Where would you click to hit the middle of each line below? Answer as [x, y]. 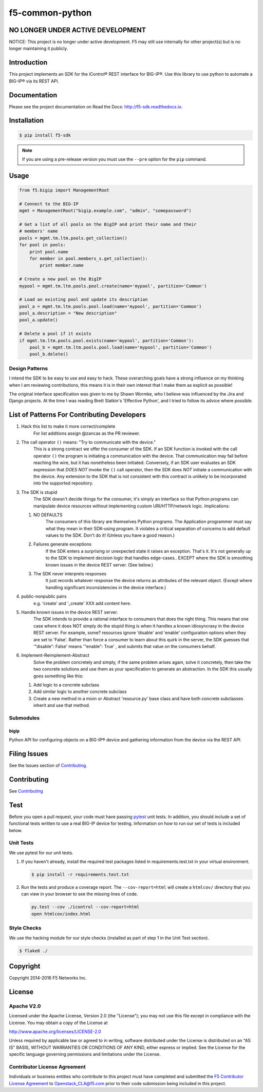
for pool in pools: [42, 245]
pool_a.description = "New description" [68, 313]
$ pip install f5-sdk [45, 135]
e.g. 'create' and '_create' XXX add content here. [82, 603]
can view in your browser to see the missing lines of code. [80, 894]
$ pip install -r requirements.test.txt [80, 875]
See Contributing [26, 791]
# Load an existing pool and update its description [84, 300]
